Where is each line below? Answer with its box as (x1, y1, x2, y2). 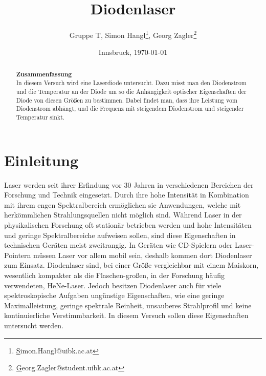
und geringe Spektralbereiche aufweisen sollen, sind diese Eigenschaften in (4, 229, 236, 240)
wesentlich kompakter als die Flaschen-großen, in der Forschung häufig (4, 269, 225, 280)
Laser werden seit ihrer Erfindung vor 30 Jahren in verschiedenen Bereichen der (4, 179, 254, 190)
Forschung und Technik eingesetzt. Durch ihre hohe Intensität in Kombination (4, 189, 249, 200)
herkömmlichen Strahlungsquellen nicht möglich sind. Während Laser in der (4, 209, 242, 220)
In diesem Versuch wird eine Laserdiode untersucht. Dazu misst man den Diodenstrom (16, 78, 247, 87)
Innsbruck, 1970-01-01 (98, 47, 168, 57)
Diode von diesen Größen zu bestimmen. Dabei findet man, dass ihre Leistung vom (16, 95, 237, 104)
